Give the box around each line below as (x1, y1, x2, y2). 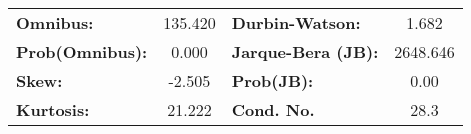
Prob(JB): (231, 69, 314, 92)
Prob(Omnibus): (16, 40, 148, 63)
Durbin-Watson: (231, 11, 361, 34)
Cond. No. (231, 98, 315, 121)
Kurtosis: (16, 98, 90, 121)
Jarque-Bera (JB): (231, 40, 379, 63)
